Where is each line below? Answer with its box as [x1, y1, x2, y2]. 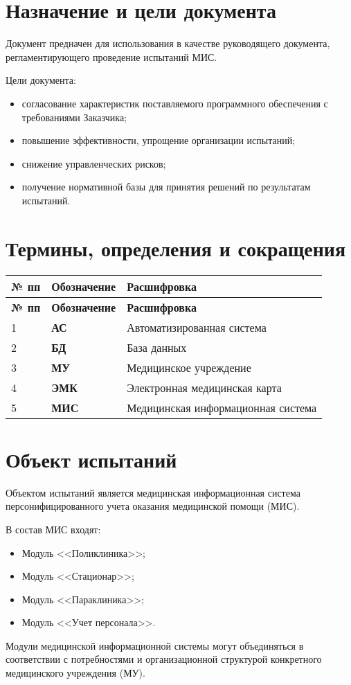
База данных [127, 339, 187, 355]
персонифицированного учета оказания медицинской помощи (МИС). [6, 499, 300, 513]
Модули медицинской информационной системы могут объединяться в [6, 638, 304, 652]
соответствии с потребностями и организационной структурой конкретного [6, 652, 322, 666]
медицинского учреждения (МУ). [6, 666, 145, 680]
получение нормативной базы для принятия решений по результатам [21, 179, 311, 194]
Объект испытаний [6, 445, 177, 473]
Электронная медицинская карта [127, 379, 282, 395]
